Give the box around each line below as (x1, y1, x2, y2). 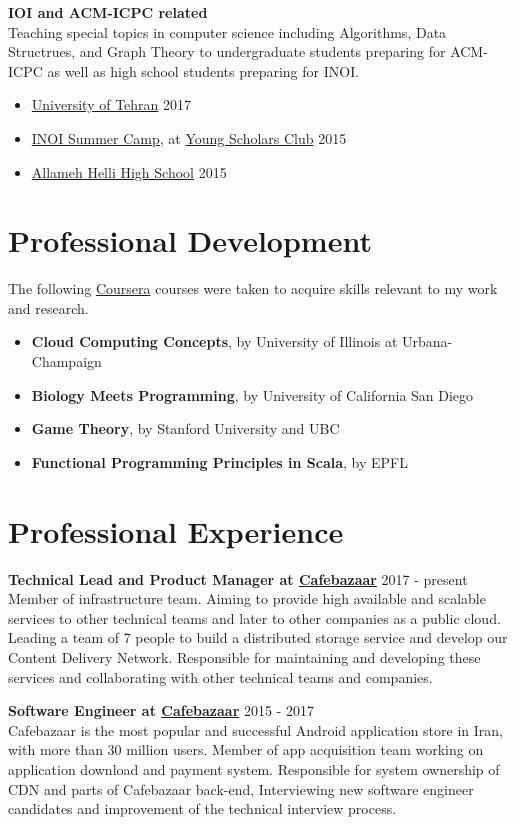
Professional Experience (8, 510, 344, 551)
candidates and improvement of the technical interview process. (8, 798, 397, 819)
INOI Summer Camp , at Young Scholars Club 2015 (31, 127, 347, 148)
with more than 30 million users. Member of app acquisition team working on (8, 739, 484, 760)
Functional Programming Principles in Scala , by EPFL (31, 451, 408, 472)
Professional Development (8, 220, 372, 261)
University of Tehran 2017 (31, 94, 192, 115)
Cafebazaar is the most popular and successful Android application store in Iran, (8, 719, 503, 740)
